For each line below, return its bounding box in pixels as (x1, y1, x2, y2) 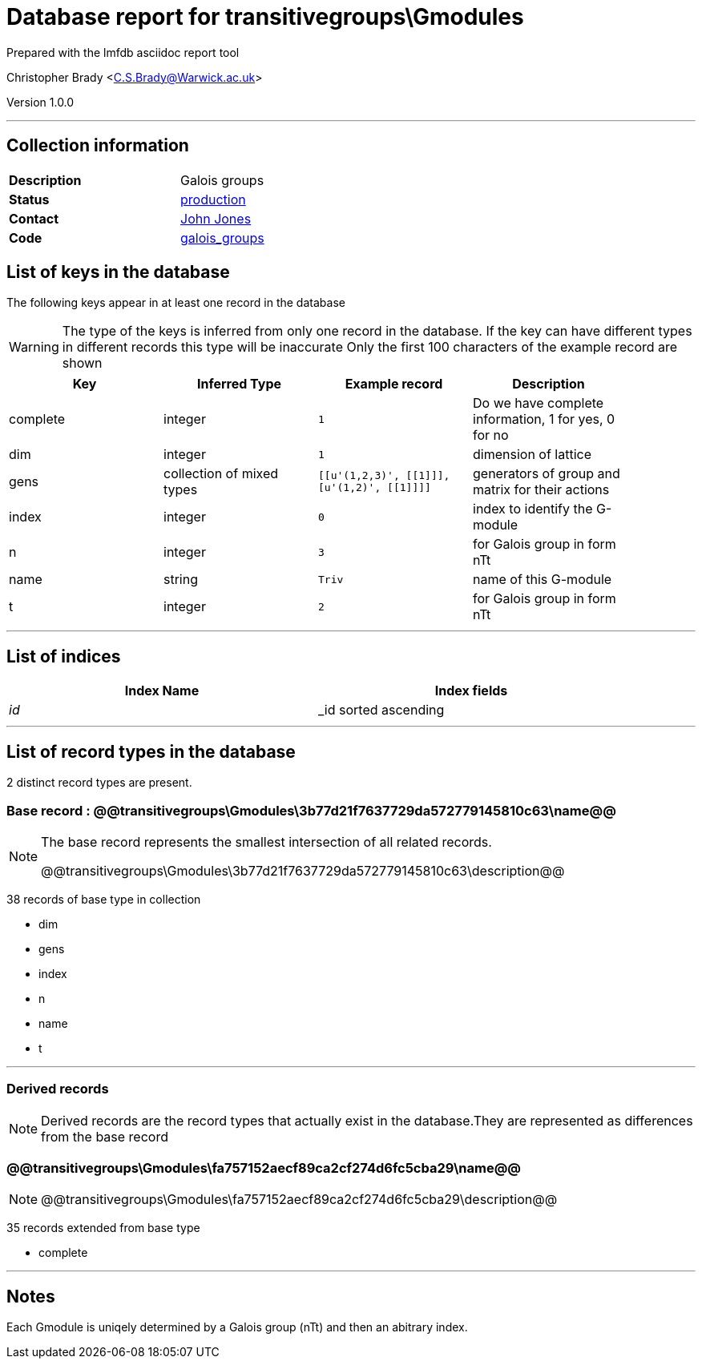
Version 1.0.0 (6, 95, 75, 109)
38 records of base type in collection (6, 892, 201, 906)
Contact (9, 210, 59, 227)
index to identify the (473, 501, 593, 517)
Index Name (124, 682, 200, 699)
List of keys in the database (6, 262, 230, 283)
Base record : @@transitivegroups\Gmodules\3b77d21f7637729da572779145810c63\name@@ (6, 802, 616, 819)
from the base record (41, 1128, 168, 1145)
